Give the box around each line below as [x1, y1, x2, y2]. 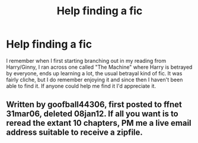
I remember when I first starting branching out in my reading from [6, 57, 167, 64]
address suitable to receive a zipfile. [6, 128, 143, 138]
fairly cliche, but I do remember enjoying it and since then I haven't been [6, 76, 183, 83]
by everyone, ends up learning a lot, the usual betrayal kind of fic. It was [6, 69, 183, 77]
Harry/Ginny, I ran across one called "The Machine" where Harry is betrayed [6, 63, 193, 71]
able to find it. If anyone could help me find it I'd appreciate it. [6, 82, 156, 90]
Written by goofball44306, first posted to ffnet [6, 100, 182, 110]
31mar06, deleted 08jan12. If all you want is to [6, 109, 179, 119]
